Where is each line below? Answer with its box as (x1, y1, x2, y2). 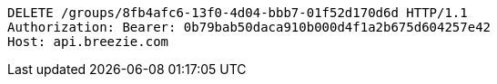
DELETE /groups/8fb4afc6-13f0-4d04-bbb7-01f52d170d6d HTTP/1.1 (7, 5, 468, 20)
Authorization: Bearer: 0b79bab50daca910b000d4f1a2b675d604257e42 (7, 20, 492, 34)
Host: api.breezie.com (7, 34, 169, 49)
